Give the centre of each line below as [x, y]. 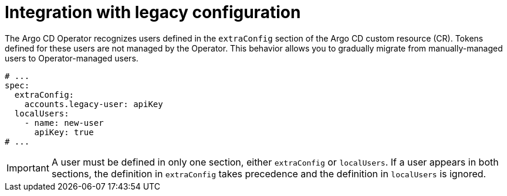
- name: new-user [64, 123]
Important [28, 168]
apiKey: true [64, 132]
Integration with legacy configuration [153, 12]
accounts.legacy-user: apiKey [94, 104]
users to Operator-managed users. [72, 58]
